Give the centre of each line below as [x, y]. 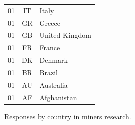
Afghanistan [58, 97]
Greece [50, 22]
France [50, 47]
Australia [54, 85]
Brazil [49, 72]
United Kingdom [65, 35]
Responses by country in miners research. [68, 116]
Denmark [54, 60]
